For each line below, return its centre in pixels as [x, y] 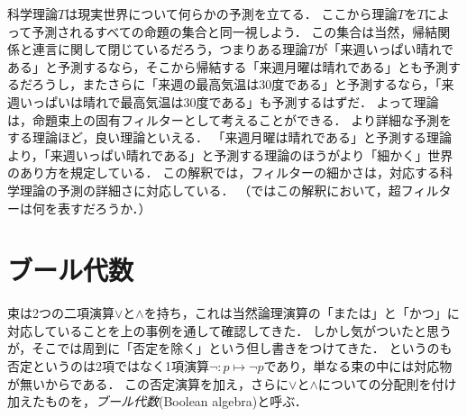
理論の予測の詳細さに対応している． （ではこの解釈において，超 [210, 190]
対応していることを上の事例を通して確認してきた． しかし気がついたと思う [229, 330]
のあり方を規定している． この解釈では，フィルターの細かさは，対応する [224, 172]
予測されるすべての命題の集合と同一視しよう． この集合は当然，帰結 [235, 31]
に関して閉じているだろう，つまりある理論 [183, 49]
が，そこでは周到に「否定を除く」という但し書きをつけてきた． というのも [230, 348]
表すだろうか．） [104, 208]
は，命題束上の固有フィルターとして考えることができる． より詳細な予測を [229, 119]
